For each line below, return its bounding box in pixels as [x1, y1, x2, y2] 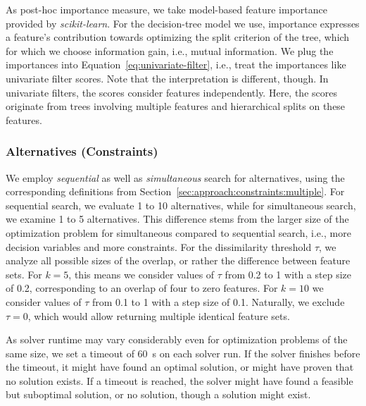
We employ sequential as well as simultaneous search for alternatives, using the [6, 170, 345, 185]
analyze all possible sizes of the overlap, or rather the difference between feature [6, 253, 351, 268]
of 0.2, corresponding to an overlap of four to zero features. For [6, 281, 278, 295]
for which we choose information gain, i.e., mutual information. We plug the [6, 43, 334, 58]
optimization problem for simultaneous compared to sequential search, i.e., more [6, 225, 351, 240]
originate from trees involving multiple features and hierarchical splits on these [6, 99, 346, 113]
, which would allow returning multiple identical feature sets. [27, 308, 290, 323]
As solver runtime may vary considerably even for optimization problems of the [6, 332, 348, 347]
